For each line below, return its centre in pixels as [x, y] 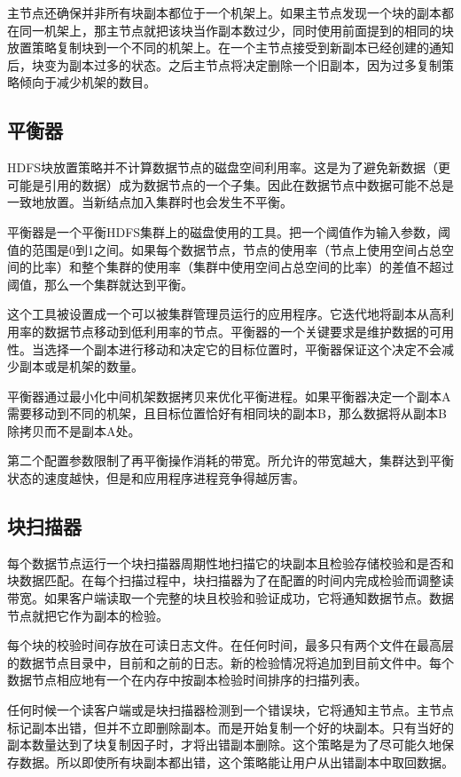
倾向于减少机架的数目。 [87, 82]
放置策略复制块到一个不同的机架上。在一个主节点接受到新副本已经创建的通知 [230, 48]
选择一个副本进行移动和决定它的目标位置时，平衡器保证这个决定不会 [242, 349]
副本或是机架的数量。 [81, 366]
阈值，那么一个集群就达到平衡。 [100, 284]
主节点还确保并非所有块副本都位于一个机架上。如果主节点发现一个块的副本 [224, 12]
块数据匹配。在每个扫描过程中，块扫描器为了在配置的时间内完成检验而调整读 [230, 580]
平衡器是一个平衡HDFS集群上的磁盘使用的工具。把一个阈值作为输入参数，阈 [229, 231]
